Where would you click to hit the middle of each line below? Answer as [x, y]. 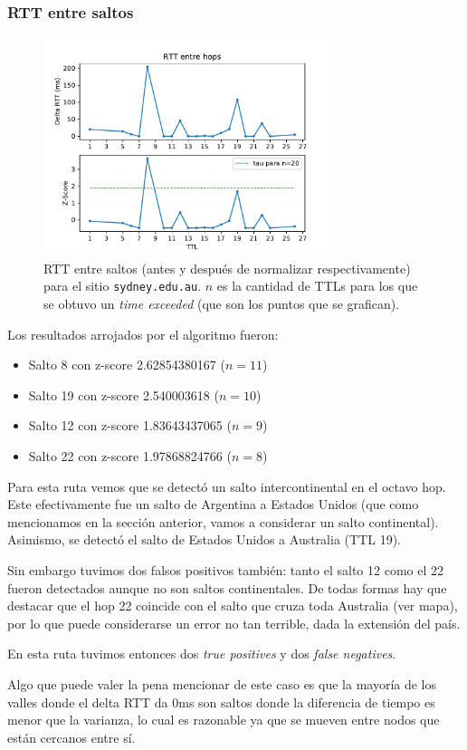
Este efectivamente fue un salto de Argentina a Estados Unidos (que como [213, 504]
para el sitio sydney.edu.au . [123, 286]
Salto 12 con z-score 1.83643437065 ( [130, 425]
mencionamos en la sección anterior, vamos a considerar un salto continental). [223, 521]
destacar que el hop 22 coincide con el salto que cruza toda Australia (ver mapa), [233, 606]
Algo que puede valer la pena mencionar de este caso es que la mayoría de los [222, 683]
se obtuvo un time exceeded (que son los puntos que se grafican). [222, 303]
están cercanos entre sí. [71, 737]
